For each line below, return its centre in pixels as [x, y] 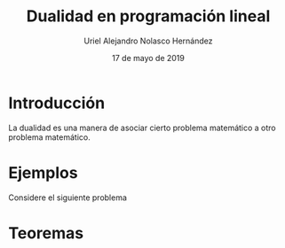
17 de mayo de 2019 [148, 58]
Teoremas [46, 233]
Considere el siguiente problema [68, 198]
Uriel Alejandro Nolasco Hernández [148, 41]
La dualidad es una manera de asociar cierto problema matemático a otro [142, 128]
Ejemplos [43, 172]
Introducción [57, 103]
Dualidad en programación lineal [148, 16]
